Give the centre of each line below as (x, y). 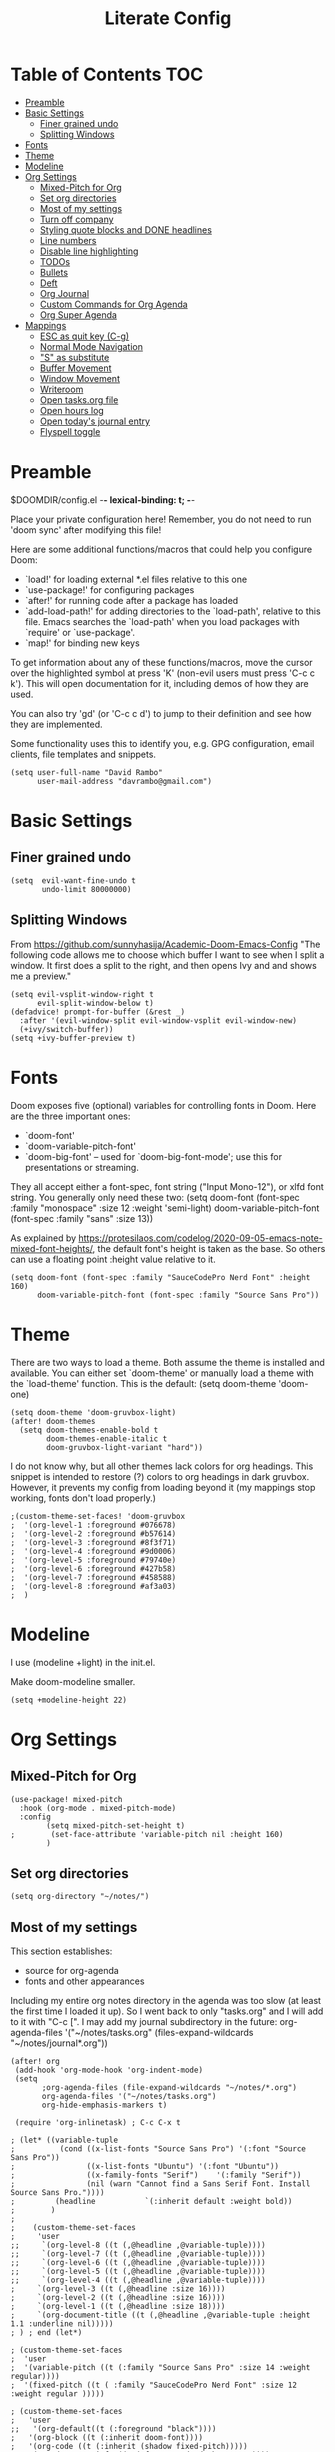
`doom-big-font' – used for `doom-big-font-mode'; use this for (153, 1156)
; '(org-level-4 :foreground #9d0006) (93, 1551)
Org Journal (64, 293)
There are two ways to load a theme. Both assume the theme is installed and (167, 1362)
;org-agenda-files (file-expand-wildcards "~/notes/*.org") (169, 2088)
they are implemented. (56, 724)
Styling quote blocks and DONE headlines (126, 229)
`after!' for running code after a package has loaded (131, 600)
